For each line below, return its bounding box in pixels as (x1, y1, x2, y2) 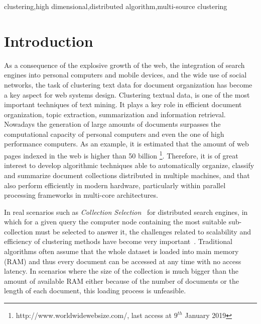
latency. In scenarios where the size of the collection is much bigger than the (4, 266, 239, 276)
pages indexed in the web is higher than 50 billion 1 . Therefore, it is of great (4, 149, 238, 160)
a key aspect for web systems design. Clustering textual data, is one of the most (4, 89, 250, 100)
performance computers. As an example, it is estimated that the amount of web (4, 138, 249, 149)
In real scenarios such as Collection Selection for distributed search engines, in (4, 206, 248, 217)
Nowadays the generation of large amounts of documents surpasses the (4, 119, 221, 129)
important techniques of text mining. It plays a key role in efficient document (4, 99, 242, 110)
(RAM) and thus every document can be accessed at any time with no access (4, 256, 241, 266)
